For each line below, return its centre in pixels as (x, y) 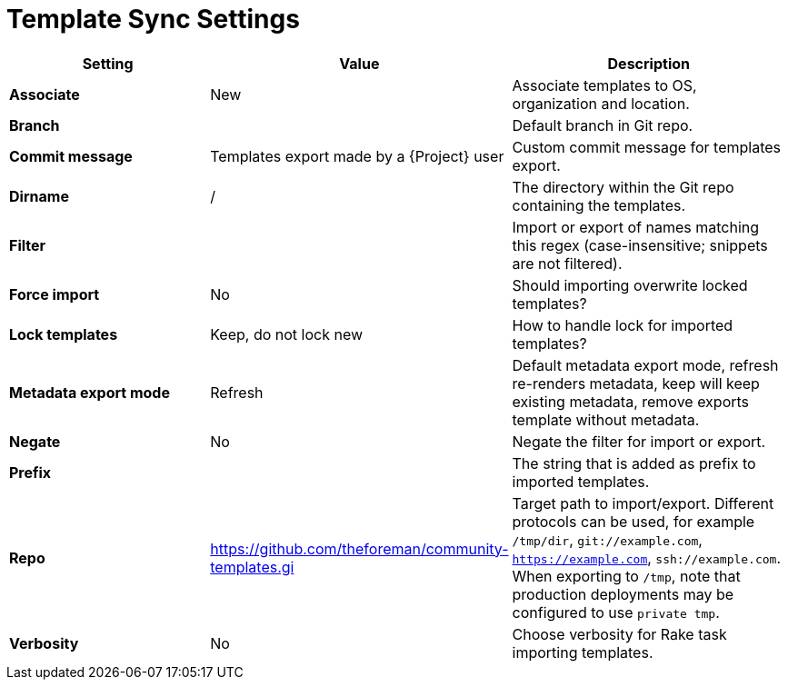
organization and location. (601, 103)
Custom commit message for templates (647, 147)
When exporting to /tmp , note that (626, 576)
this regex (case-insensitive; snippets (640, 245)
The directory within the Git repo (623, 187)
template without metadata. (606, 419)
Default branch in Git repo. (603, 125)
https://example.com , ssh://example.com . (647, 558)
